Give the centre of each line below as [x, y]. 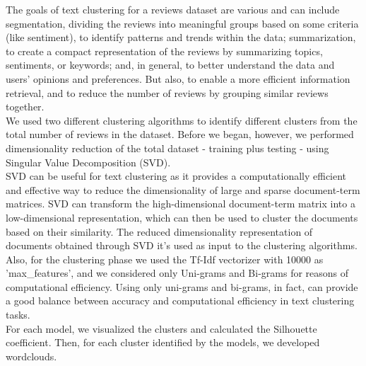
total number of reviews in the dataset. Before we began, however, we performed [180, 134]
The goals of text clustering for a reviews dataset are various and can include [173, 9]
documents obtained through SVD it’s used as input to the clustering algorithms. [182, 245]
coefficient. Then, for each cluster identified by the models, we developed [163, 342]
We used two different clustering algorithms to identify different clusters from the [182, 120]
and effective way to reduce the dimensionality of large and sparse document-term [183, 189]
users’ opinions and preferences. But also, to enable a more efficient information [178, 78]
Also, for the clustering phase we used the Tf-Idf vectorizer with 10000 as [165, 259]
